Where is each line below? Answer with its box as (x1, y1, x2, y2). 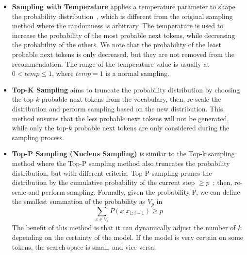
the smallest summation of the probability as (12, 196, 146, 206)
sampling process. (12, 132, 65, 142)
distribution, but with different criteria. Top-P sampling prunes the (12, 167, 212, 178)
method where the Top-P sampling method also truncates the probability (12, 158, 230, 168)
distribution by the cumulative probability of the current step (12, 177, 195, 187)
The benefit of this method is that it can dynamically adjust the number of (12, 222, 236, 233)
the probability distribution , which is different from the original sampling (12, 11, 233, 21)
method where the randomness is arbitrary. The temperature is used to (12, 20, 224, 31)
